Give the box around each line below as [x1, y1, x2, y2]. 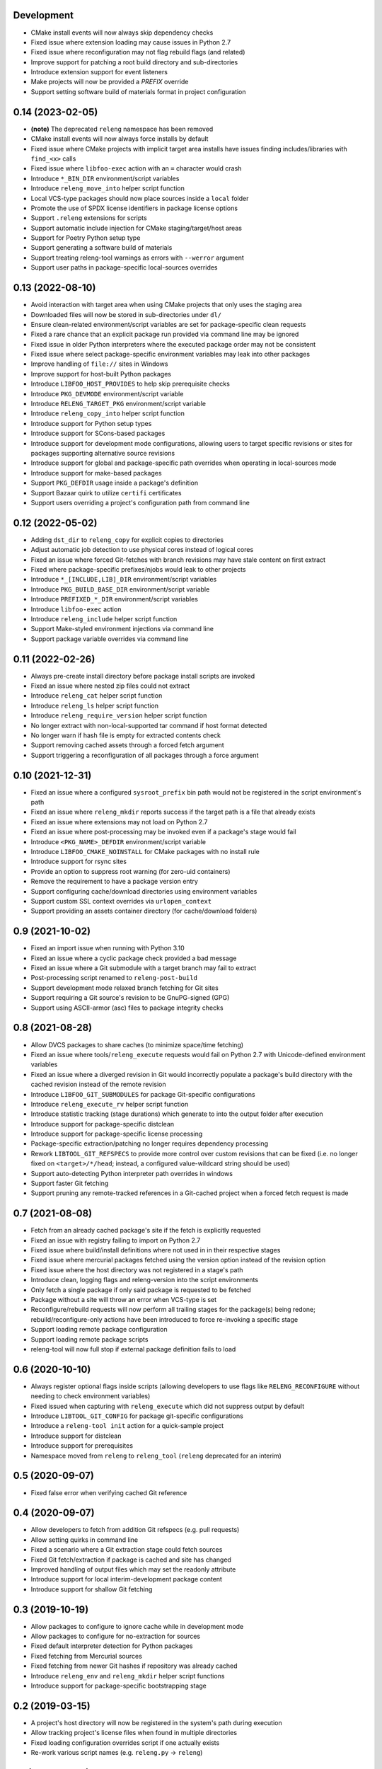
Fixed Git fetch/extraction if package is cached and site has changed [30, 1555, 231, 1564]
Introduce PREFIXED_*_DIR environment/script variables [30, 595, 198, 604]
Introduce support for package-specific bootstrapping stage [30, 1681, 207, 1690]
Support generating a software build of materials [30, 243, 173, 252]
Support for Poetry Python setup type [30, 234, 141, 242]
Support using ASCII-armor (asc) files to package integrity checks [30, 1003, 224, 1012]
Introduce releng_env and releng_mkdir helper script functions [30, 1671, 225, 1680]
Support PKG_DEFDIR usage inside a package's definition [30, 478, 198, 488]
